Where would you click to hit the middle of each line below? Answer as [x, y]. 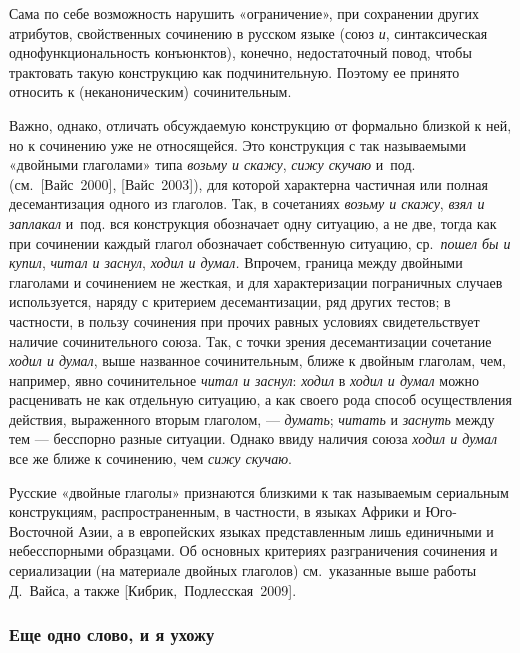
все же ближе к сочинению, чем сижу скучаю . [151, 458]
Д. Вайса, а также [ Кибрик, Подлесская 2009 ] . [153, 589]
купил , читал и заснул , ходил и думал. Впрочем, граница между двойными [236, 262]
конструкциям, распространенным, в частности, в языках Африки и [215, 511]
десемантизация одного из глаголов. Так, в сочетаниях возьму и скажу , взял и [247, 203]
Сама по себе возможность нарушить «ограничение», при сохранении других [244, 13]
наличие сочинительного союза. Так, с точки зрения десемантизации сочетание [250, 340]
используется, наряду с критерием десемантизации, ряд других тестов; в [230, 301]
